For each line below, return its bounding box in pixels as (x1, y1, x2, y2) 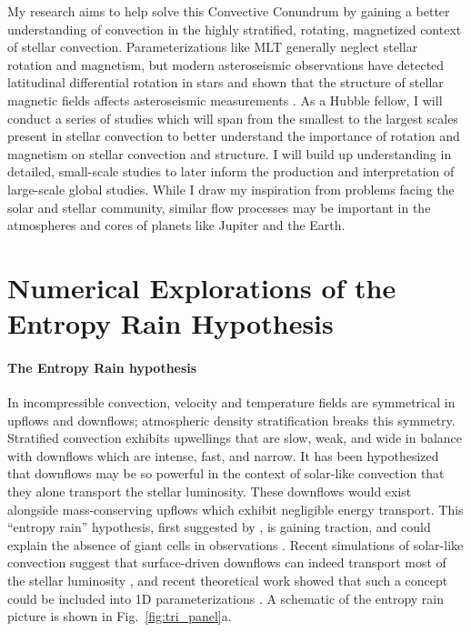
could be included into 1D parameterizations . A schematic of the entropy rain (7, 588, 445, 607)
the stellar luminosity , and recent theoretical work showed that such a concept (7, 571, 448, 590)
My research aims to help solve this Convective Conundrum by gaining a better (7, 2, 450, 20)
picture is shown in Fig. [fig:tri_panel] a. (7, 607, 232, 626)
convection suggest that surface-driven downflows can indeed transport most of (7, 553, 446, 572)
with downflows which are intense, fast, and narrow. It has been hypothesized (7, 446, 439, 465)
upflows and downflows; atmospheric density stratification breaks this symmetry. (7, 410, 456, 429)
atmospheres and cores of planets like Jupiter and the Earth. (7, 216, 346, 235)
